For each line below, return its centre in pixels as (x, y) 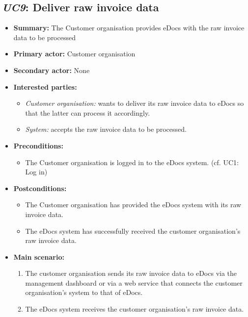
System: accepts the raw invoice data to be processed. (106, 129)
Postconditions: (40, 188)
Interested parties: (45, 86)
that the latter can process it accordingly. (88, 112)
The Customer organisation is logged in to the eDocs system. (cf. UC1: (132, 162)
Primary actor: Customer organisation (74, 54)
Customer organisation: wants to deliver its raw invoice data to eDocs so (135, 103)
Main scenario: (39, 256)
